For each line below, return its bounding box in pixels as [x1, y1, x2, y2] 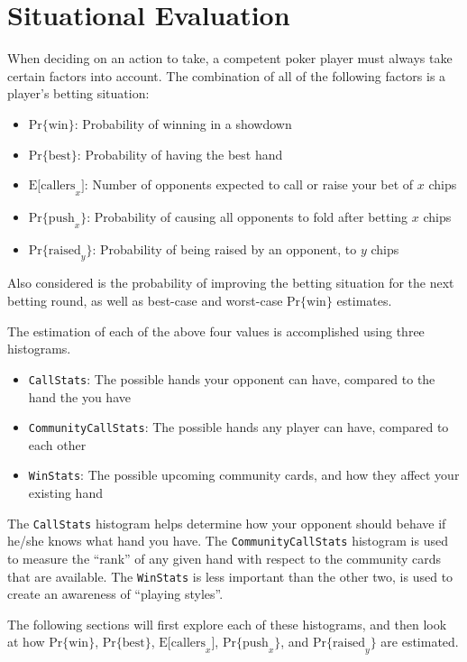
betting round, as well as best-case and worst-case [7, 291, 283, 310]
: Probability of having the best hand [77, 144, 283, 163]
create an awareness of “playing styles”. [7, 584, 224, 603]
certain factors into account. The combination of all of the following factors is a [7, 66, 446, 85]
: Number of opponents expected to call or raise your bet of [84, 175, 414, 194]
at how [7, 632, 45, 651]
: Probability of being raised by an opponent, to [92, 239, 357, 258]
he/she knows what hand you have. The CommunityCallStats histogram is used [7, 531, 448, 550]
